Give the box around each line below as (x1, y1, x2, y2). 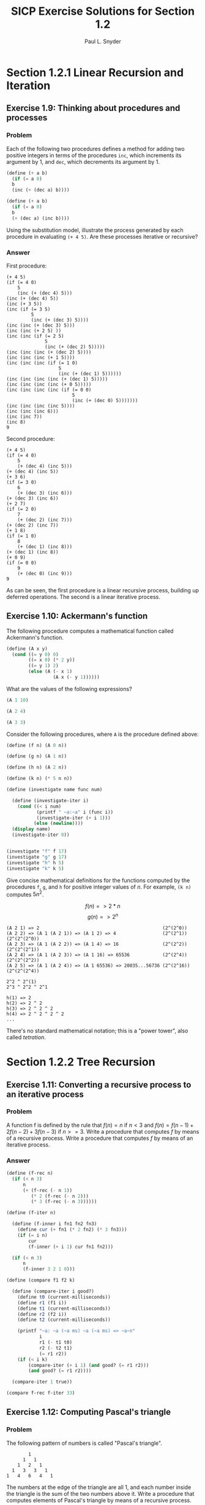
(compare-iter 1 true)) (12, 1379, 72, 1385)
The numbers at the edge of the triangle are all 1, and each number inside (6, 1484, 192, 1491)
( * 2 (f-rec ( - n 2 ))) (31, 1193, 89, 1199)
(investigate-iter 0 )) (12, 832, 70, 838)
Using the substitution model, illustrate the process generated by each (6, 226, 184, 234)
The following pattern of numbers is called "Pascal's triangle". (6, 1439, 162, 1447)
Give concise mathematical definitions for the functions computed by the (6, 876, 190, 884)
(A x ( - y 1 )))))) (53, 674, 100, 681)
